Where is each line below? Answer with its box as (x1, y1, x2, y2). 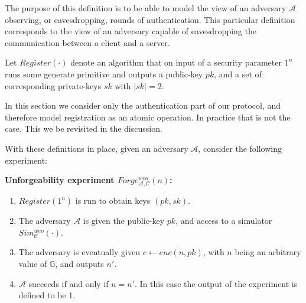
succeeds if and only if (28, 277, 109, 289)
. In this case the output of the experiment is (135, 277, 298, 289)
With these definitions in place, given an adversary (5, 142, 188, 154)
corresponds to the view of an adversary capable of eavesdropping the (5, 25, 256, 37)
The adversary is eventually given (18, 246, 140, 258)
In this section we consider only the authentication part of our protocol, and (5, 99, 281, 112)
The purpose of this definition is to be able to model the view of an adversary (5, 2, 287, 14)
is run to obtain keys (75, 194, 151, 207)
